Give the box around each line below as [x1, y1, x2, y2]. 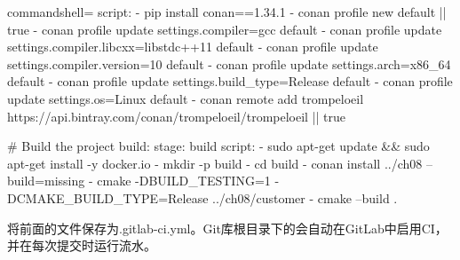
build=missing [7, 171, 85, 190]
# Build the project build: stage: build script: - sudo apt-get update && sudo [7, 137, 430, 155]
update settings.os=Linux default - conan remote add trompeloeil [7, 89, 364, 107]
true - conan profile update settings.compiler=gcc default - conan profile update [7, 20, 442, 38]
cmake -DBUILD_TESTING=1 [97, 171, 271, 190]
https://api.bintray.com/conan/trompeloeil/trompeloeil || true [7, 106, 346, 125]
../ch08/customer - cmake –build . [212, 188, 398, 207]
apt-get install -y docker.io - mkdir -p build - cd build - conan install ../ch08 [7, 154, 423, 172]
